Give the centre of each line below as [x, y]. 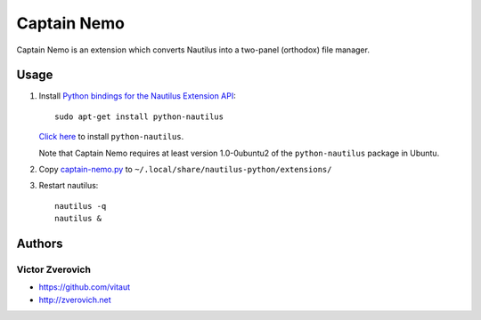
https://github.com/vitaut [85, 287]
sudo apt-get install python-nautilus [139, 116]
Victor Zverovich [53, 269]
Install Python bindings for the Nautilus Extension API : [137, 96]
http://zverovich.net [75, 300]
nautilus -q [81, 206]
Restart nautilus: [69, 186]
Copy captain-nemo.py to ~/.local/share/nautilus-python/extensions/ [185, 170]
